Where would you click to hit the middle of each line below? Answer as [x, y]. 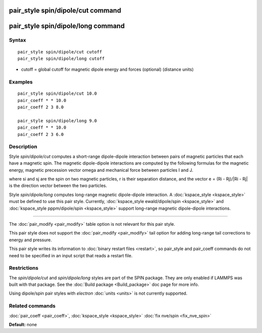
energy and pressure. [30, 240]
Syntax [17, 40]
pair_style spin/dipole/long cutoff [61, 58]
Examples [21, 82]
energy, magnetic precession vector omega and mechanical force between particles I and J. [101, 170]
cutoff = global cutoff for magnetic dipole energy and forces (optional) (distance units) [107, 69]
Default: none [23, 324]
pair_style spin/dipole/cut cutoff [60, 52]
